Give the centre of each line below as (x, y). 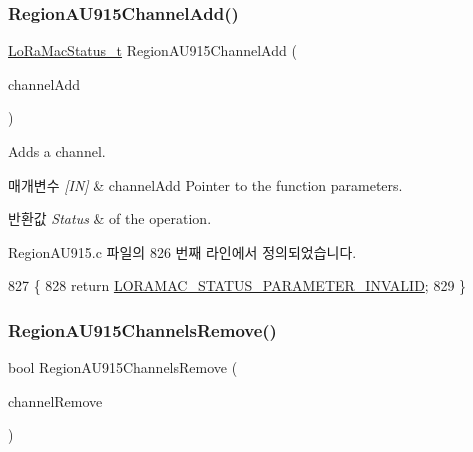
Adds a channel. (57, 151)
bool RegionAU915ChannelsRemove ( (123, 367)
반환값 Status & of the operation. (110, 218)
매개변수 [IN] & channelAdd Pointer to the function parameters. (205, 184)
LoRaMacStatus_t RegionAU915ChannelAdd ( (152, 50)
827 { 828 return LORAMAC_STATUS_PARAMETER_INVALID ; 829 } (237, 285)
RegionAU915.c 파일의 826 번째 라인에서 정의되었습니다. (182, 251)
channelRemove (55, 400)
